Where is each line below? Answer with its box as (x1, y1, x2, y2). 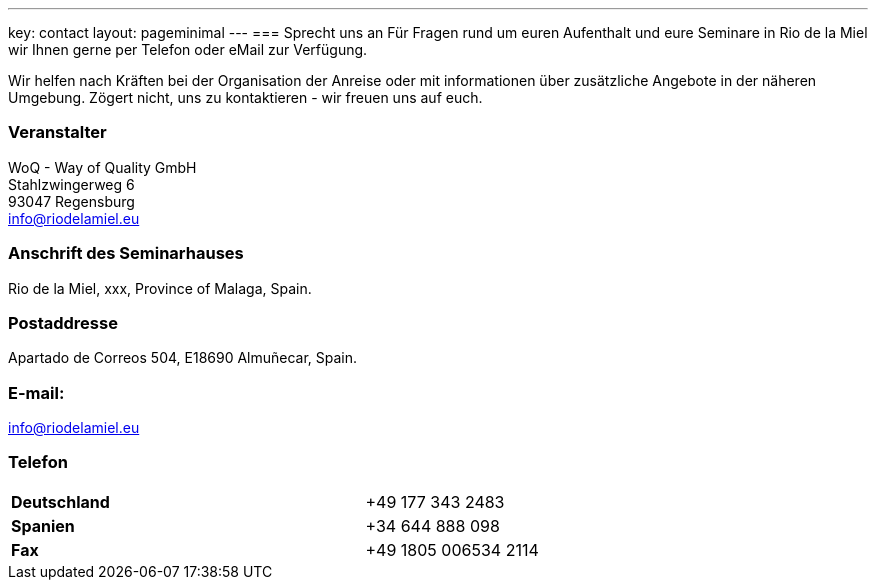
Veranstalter (8, 122, 107, 143)
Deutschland (11, 491, 110, 512)
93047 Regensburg (8, 192, 135, 210)
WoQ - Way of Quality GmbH (8, 158, 197, 176)
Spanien (11, 515, 75, 536)
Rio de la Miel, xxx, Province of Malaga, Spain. (8, 279, 312, 297)
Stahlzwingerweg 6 (8, 175, 135, 193)
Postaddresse (8, 312, 118, 333)
